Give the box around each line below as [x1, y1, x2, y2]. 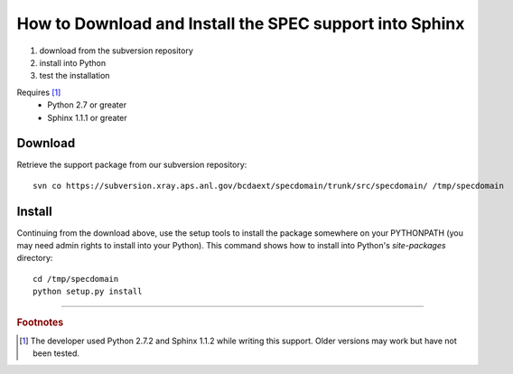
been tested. [33, 348, 80, 359]
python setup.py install [33, 286, 143, 297]
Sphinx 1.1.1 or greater [47, 112, 128, 123]
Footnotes [16, 316, 64, 329]
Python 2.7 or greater [47, 99, 126, 110]
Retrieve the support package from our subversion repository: [16, 159, 247, 171]
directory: [16, 253, 53, 264]
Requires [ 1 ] [16, 87, 61, 98]
